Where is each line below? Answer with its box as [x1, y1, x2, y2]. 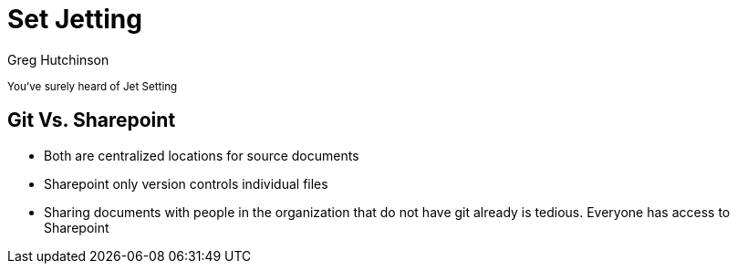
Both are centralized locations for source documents [44, 147, 359, 163]
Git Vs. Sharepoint [7, 109, 176, 132]
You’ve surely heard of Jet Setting [7, 79, 178, 93]
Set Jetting [7, 4, 142, 35]
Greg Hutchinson [7, 51, 109, 68]
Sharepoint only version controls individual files [44, 175, 328, 192]
